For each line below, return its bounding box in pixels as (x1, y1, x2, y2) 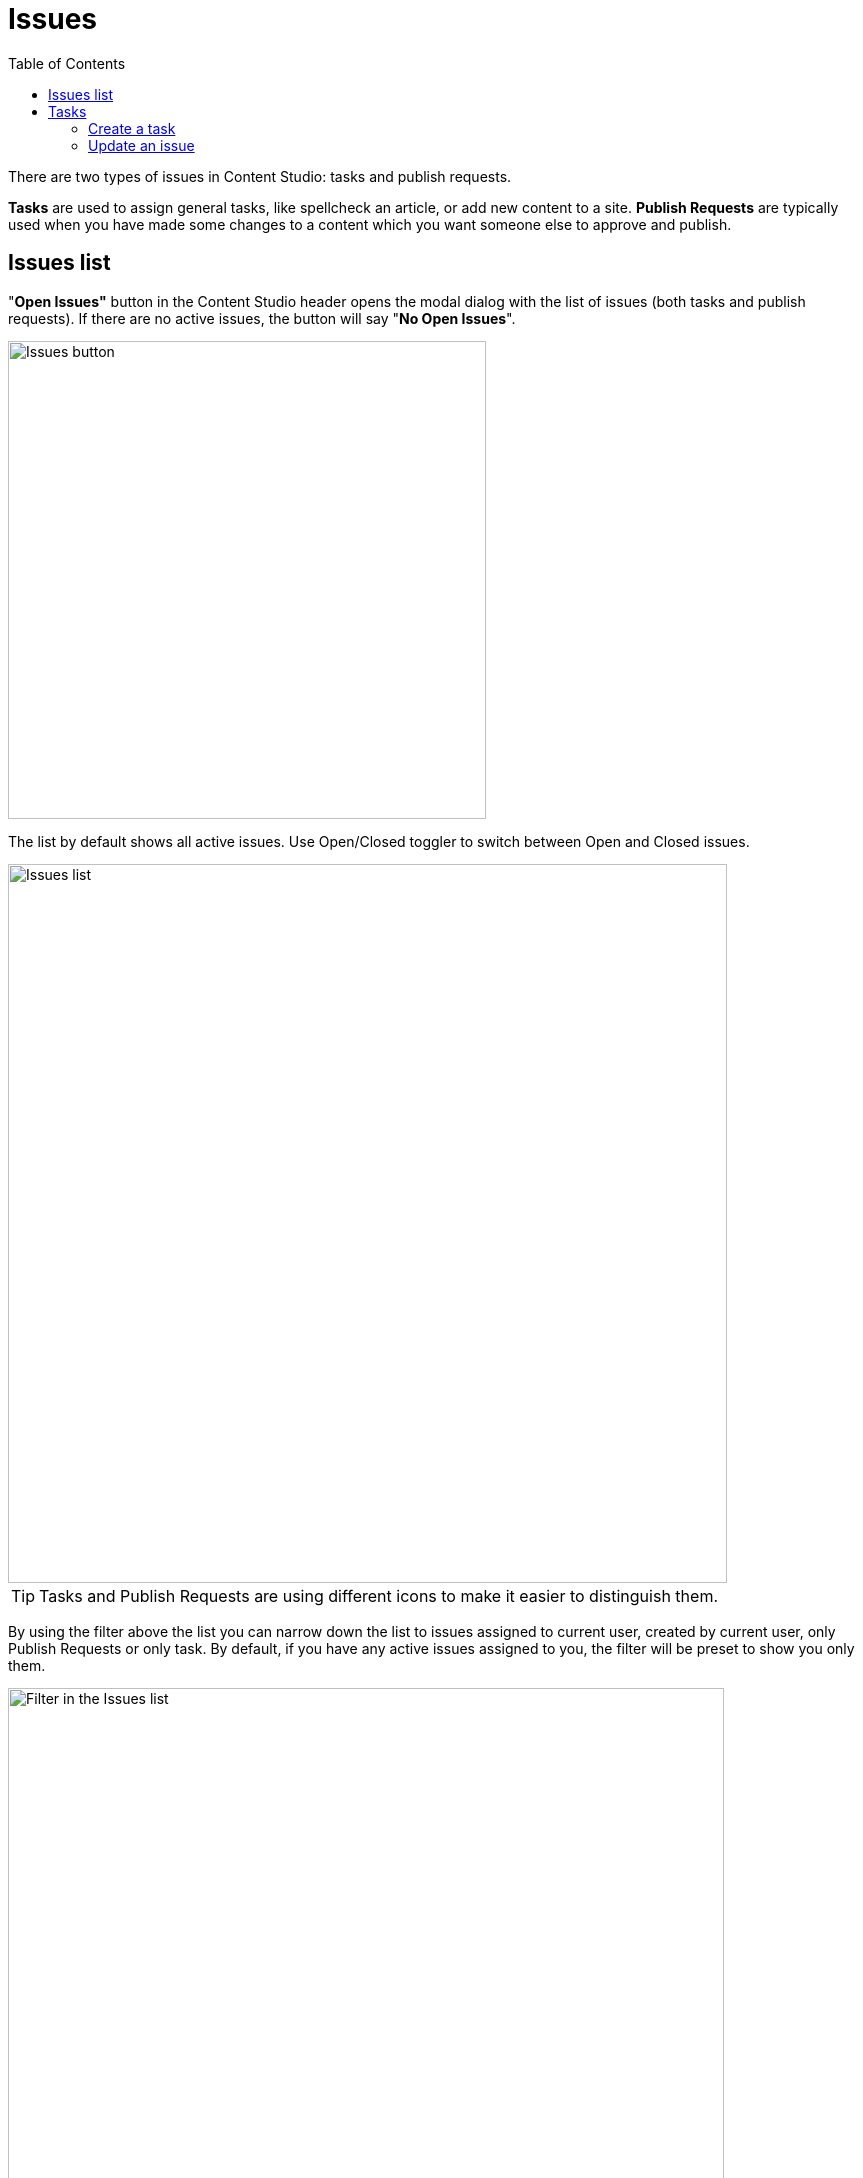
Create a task (88, 119, 176, 137)
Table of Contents (8, 54, 126, 72)
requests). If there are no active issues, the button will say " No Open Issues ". (8, 309, 516, 327)
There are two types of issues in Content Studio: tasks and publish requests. (8, 167, 512, 185)
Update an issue (88, 136, 195, 154)
